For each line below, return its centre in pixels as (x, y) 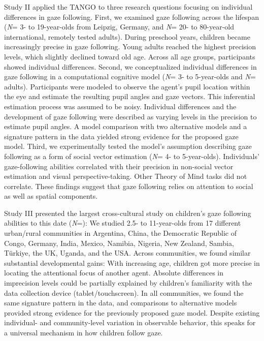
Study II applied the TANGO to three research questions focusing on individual (128, 7)
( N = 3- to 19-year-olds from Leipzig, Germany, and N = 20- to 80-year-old (119, 27)
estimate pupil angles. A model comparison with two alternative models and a (126, 126)
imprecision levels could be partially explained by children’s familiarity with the (128, 283)
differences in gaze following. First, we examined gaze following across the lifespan (131, 17)
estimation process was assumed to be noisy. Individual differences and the (120, 106)
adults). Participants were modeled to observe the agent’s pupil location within (127, 86)
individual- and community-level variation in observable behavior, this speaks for (130, 322)
